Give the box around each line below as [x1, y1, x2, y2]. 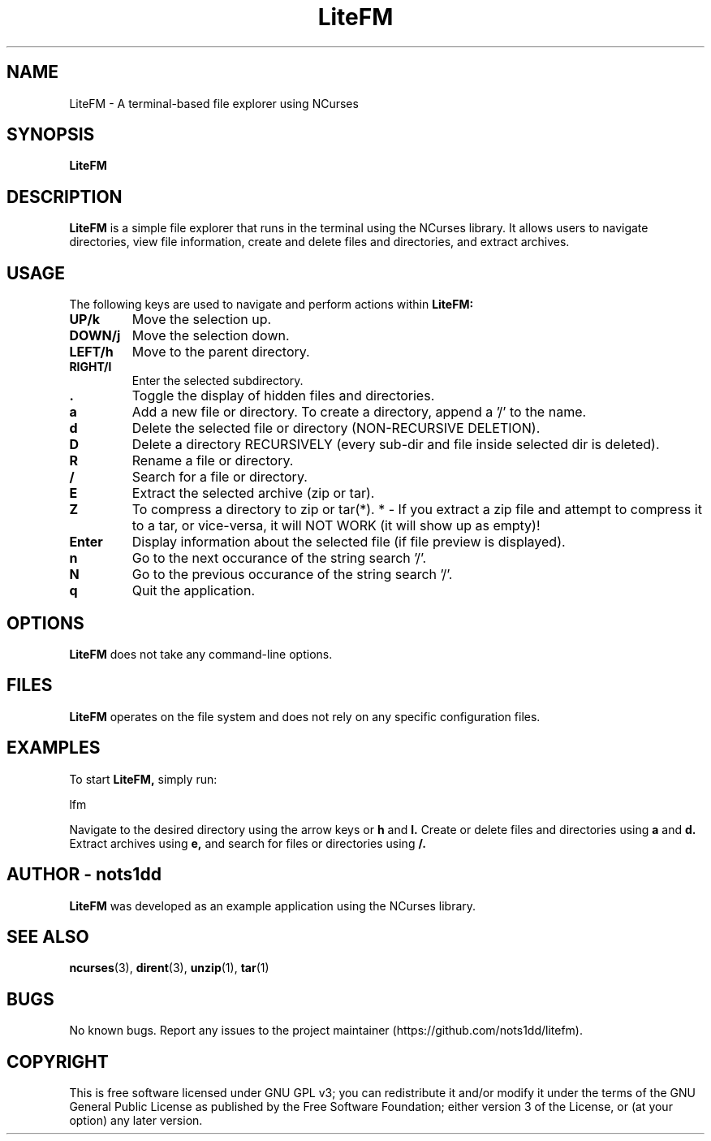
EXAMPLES [6, 737, 101, 759]
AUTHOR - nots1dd [6, 864, 162, 885]
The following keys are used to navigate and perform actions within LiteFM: [69, 297, 474, 312]
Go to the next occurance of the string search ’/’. [131, 550, 427, 567]
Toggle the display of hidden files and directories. [131, 387, 435, 404]
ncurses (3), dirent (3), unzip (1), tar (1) [69, 961, 269, 975]
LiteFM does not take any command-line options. [69, 646, 333, 661]
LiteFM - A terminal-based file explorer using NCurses [69, 96, 359, 110]
